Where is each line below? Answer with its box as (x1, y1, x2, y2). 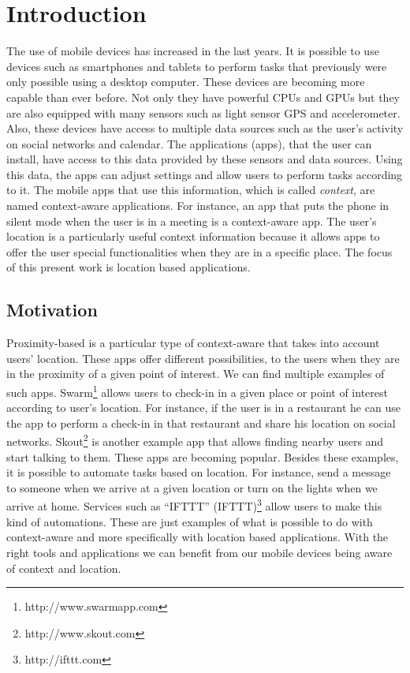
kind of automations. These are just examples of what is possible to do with (6, 513, 373, 529)
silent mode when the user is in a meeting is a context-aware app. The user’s (6, 212, 377, 229)
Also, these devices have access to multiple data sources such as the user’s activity (6, 120, 404, 136)
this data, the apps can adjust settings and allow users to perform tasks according (6, 166, 403, 182)
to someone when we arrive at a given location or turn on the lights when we (6, 479, 378, 495)
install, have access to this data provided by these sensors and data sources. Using (6, 151, 403, 167)
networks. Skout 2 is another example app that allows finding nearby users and (6, 431, 384, 450)
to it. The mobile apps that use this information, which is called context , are (6, 181, 375, 198)
